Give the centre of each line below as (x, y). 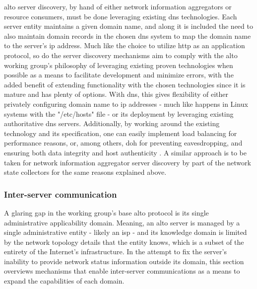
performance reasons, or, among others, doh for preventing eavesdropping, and (123, 143)
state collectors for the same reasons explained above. (85, 172)
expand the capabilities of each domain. (64, 281)
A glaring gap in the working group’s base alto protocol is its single (106, 212)
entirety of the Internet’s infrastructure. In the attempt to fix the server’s (115, 252)
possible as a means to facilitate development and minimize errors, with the (119, 75)
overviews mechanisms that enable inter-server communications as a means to (122, 271)
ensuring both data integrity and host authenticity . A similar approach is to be (125, 152)
